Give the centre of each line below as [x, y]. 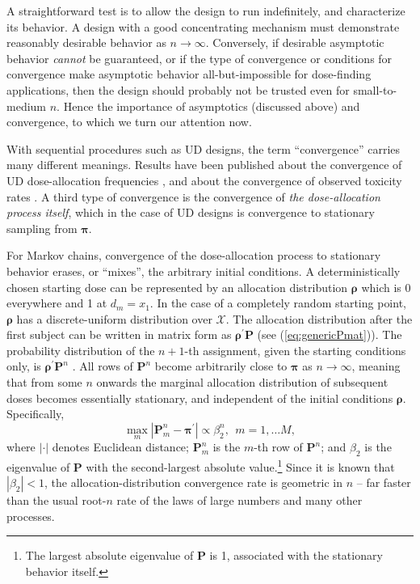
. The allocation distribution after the [319, 318]
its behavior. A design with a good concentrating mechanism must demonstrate [203, 26]
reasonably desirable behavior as [86, 42]
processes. [31, 516]
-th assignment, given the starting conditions [295, 350]
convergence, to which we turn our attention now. [129, 122]
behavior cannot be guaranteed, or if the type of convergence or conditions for [199, 58]
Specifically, [36, 414]
